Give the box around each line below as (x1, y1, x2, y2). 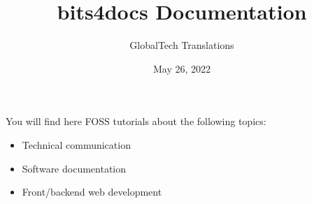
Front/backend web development (22, 184, 162, 199)
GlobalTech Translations (129, 38, 234, 52)
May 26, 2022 (153, 61, 211, 75)
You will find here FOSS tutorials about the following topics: (6, 114, 267, 129)
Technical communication (22, 137, 131, 152)
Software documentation (22, 161, 127, 175)
